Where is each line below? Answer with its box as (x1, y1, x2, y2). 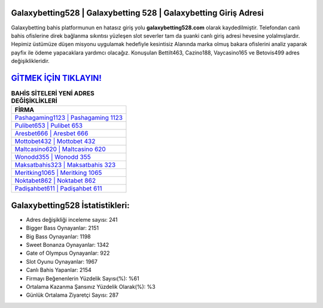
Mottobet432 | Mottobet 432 (14, 137, 96, 146)
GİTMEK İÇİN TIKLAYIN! (11, 73, 102, 83)
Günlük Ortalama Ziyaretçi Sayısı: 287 (26, 291, 119, 299)
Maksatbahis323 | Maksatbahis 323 (14, 161, 116, 169)
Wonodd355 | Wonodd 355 (14, 153, 91, 161)
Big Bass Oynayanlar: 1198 (26, 232, 91, 240)
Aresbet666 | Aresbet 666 (14, 129, 89, 138)
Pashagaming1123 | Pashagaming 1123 (14, 114, 123, 122)
